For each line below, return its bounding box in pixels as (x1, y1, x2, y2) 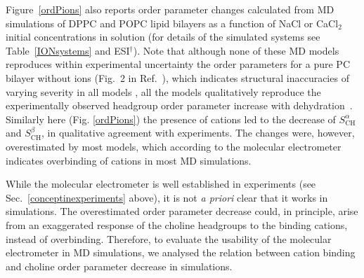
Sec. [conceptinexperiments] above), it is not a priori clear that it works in (6, 190, 328, 204)
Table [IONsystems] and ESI (6, 43, 130, 57)
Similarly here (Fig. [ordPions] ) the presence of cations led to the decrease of (6, 111, 336, 126)
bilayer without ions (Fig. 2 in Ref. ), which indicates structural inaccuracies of (6, 70, 349, 85)
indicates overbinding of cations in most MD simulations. (6, 153, 252, 167)
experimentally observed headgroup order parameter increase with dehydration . (6, 98, 353, 113)
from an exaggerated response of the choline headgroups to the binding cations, (6, 217, 348, 232)
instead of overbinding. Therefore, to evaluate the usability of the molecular (6, 231, 332, 246)
